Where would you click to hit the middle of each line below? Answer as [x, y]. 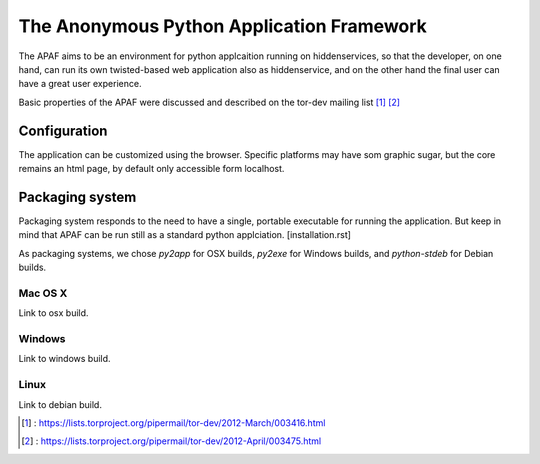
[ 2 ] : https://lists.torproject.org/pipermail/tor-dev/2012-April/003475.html [171, 441]
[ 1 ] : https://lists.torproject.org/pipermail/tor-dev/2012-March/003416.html [173, 422]
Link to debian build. [60, 404]
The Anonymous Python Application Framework [222, 26]
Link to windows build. [64, 359]
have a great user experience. [80, 84]
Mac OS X [43, 293]
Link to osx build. [53, 313]
